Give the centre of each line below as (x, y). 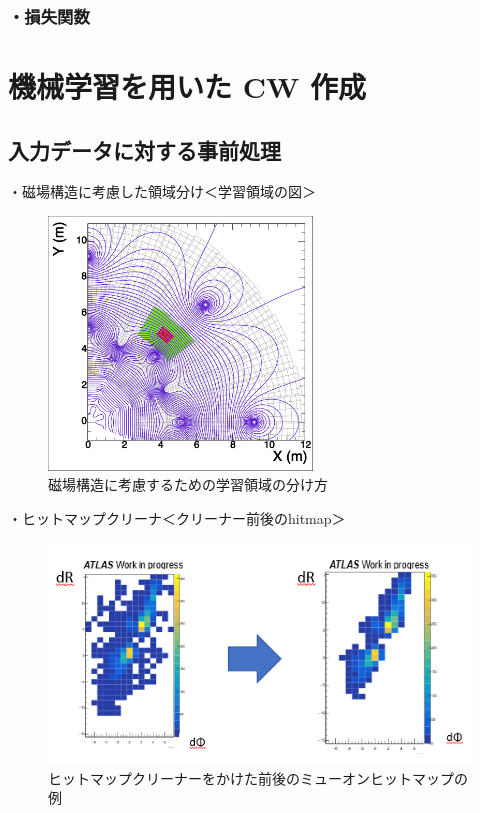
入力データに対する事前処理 (144, 149)
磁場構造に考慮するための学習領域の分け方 (188, 484)
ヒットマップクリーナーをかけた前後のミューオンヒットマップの (258, 777)
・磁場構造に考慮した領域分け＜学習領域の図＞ (162, 191)
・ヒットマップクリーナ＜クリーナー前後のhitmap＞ (177, 517)
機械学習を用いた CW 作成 (187, 86)
